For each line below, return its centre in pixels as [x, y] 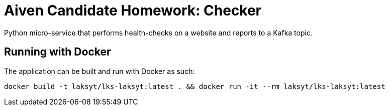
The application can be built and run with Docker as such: [100, 71]
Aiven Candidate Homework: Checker [133, 10]
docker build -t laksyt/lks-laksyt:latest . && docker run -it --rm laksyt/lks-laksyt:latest [195, 86]
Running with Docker [58, 52]
